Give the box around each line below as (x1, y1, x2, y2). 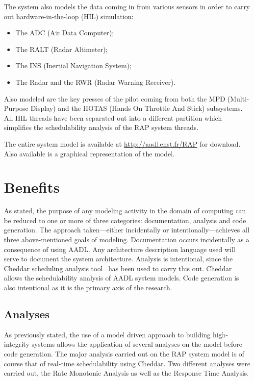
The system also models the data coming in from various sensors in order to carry (4, 1, 250, 11)
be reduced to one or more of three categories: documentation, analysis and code (4, 215, 246, 225)
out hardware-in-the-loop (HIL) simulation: (4, 11, 134, 21)
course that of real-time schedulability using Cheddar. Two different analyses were (4, 358, 251, 368)
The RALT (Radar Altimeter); (15, 44, 108, 54)
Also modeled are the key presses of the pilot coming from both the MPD (4, 93, 226, 103)
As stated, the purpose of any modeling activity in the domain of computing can (4, 205, 246, 216)
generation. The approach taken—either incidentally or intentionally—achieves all (4, 225, 250, 235)
